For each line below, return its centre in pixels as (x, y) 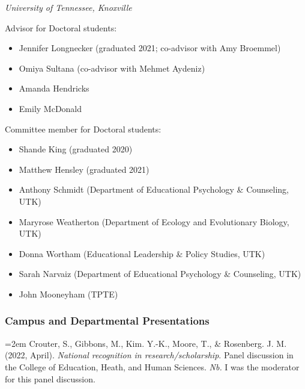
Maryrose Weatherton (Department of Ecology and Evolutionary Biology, (154, 221)
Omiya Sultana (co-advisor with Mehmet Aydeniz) (112, 68)
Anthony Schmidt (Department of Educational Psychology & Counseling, (154, 189)
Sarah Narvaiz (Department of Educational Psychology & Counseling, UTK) (160, 274)
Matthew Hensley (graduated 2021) (84, 169)
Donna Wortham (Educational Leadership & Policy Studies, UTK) (142, 253)
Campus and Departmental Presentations (107, 321)
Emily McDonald (50, 108)
